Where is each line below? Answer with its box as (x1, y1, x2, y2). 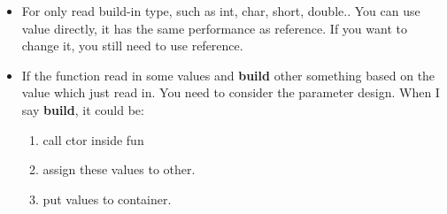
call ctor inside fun (42, 130, 144, 149)
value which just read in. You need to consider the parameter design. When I (21, 83, 440, 102)
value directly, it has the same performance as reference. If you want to (21, 19, 407, 37)
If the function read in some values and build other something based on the (21, 65, 435, 84)
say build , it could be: (21, 100, 144, 118)
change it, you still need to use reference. (21, 36, 243, 55)
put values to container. (42, 189, 172, 208)
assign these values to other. (42, 160, 196, 179)
